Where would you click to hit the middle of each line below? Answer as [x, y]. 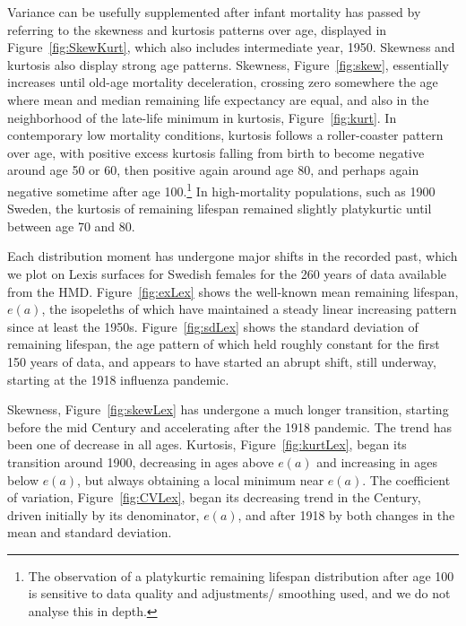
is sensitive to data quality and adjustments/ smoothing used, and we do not [239, 593]
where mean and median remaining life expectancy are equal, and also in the [218, 99]
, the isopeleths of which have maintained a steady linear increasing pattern [249, 309]
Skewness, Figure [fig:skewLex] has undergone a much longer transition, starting [228, 409]
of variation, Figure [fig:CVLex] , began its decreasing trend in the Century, [214, 497]
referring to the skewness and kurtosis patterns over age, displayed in [197, 29]
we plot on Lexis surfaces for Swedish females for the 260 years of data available [227, 273]
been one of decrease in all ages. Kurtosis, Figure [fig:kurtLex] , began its [207, 444]
